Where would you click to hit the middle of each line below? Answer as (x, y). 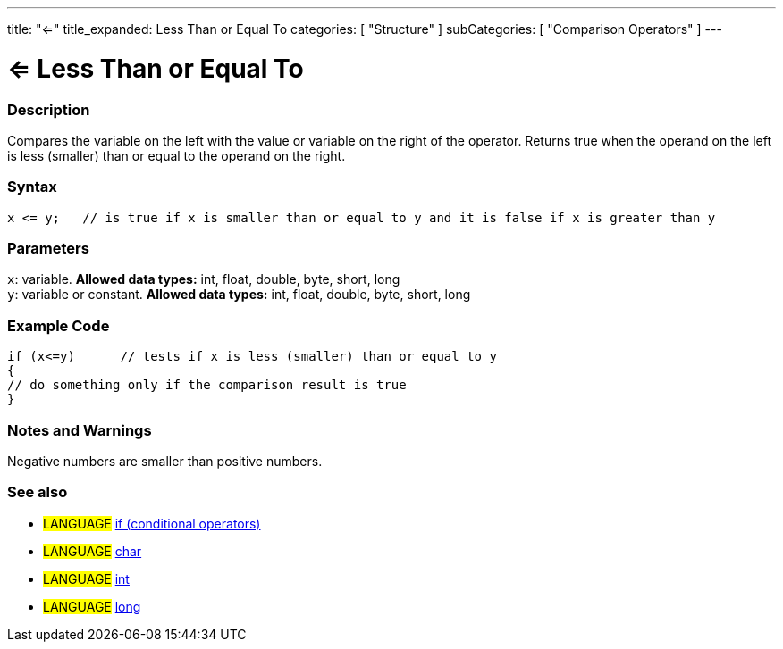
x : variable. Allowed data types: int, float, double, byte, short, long (204, 279)
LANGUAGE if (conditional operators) (152, 523)
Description (49, 109)
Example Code (59, 325)
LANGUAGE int (86, 578)
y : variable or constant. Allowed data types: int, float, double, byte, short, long (239, 295)
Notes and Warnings (80, 430)
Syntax (32, 187)
